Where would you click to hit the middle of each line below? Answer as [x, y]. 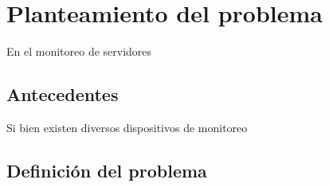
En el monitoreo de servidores [79, 51]
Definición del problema [107, 170]
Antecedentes [63, 94]
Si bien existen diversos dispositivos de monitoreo [127, 127]
